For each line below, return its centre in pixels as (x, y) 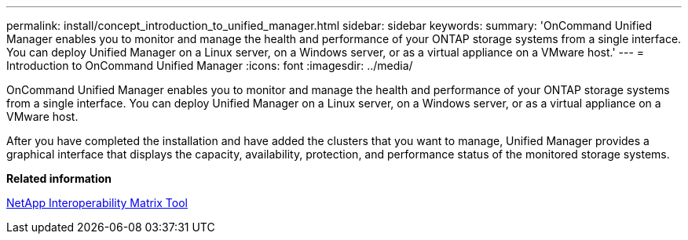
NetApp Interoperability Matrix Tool (97, 203)
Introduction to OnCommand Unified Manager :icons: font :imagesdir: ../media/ (210, 65)
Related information (59, 178)
